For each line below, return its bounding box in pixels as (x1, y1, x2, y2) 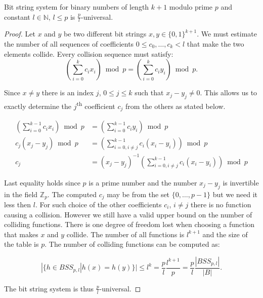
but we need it (212, 189, 258, 199)
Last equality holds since (4, 177, 80, 188)
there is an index (41, 87, 94, 98)
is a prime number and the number (89, 177, 197, 188)
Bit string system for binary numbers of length (4, 2, 149, 12)
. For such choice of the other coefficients (35, 199, 162, 209)
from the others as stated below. (125, 100, 226, 111)
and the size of (202, 229, 248, 239)
